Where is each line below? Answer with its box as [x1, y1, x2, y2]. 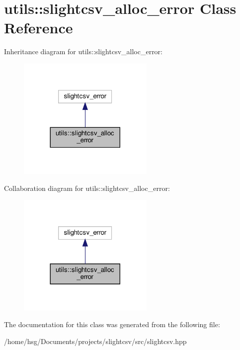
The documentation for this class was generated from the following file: [4, 319, 220, 330]
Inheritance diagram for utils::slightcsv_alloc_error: [4, 46, 163, 57]
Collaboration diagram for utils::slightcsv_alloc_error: [4, 182, 170, 193]
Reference [4, 17, 73, 38]
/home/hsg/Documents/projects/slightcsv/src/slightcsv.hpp [4, 336, 187, 346]
